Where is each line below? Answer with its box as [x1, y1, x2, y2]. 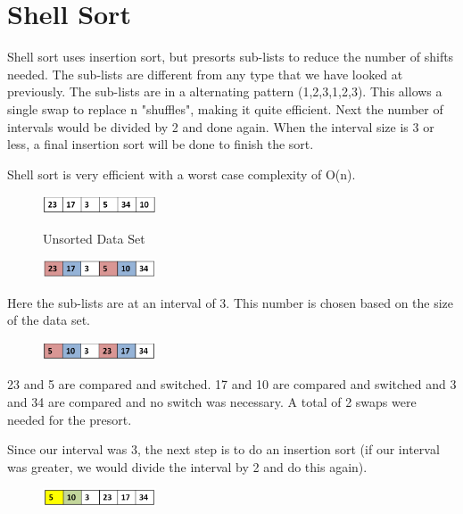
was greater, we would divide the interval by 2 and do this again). [7, 457, 368, 476]
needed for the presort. [7, 410, 132, 428]
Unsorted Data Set [43, 228, 145, 247]
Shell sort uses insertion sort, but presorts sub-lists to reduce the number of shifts [7, 47, 454, 66]
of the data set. [7, 311, 91, 329]
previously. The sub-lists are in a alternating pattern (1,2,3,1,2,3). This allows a [7, 82, 442, 101]
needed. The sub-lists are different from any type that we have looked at [7, 64, 403, 83]
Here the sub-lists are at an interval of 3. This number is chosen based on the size [7, 293, 454, 311]
